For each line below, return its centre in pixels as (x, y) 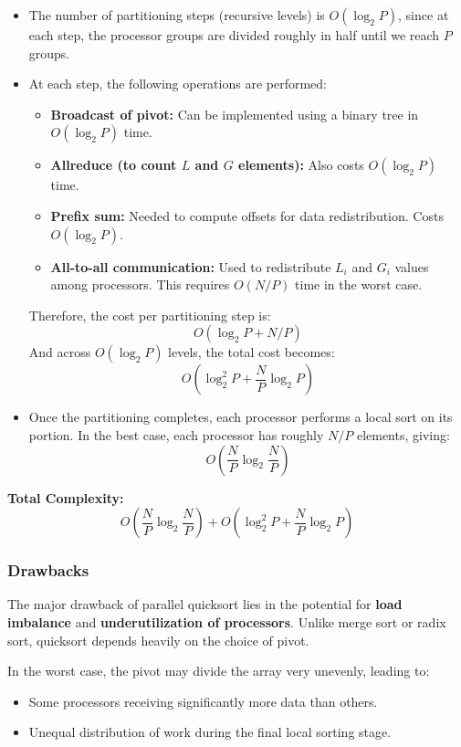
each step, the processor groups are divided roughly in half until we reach (234, 35)
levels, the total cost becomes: (251, 352)
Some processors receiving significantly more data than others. (203, 701)
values (412, 266)
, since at (424, 15)
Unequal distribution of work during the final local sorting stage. (210, 732)
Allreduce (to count (114, 165)
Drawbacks (48, 570)
